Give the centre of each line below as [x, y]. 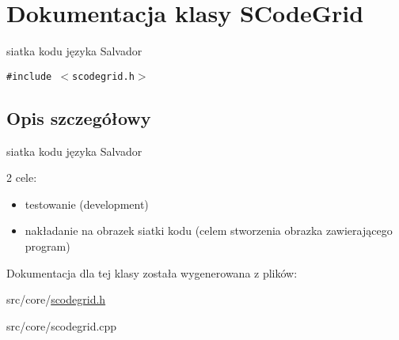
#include [29, 76]
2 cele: [22, 178]
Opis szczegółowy [79, 117]
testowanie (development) [87, 204]
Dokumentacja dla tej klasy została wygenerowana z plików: [152, 272]
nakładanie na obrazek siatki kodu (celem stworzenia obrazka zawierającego [209, 230]
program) [47, 246]
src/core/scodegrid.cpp [62, 325]
